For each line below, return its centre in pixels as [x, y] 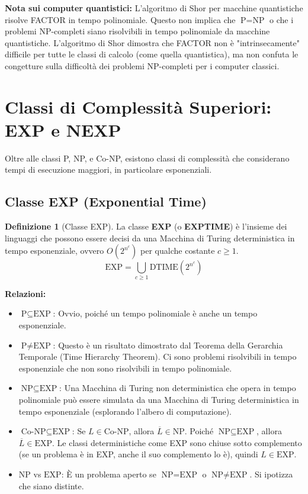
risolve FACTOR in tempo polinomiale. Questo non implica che [120, 19]
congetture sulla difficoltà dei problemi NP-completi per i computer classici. [142, 65]
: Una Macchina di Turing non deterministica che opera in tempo [178, 388]
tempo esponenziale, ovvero [54, 251]
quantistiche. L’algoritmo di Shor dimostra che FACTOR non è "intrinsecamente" [152, 42]
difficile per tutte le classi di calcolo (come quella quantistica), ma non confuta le [152, 54]
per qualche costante [178, 251]
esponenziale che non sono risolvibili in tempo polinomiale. [125, 368]
